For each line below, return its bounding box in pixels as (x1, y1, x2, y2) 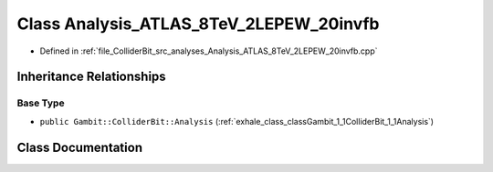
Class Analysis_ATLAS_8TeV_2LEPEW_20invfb (16, 14, 380, 34)
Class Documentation (16, 139, 143, 155)
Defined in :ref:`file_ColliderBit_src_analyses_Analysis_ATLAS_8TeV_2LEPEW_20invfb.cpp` (39, 46, 378, 56)
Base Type (16, 96, 65, 109)
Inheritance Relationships (16, 69, 166, 85)
